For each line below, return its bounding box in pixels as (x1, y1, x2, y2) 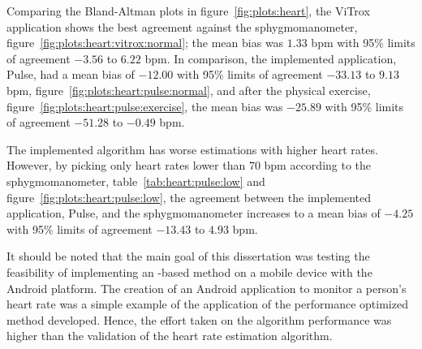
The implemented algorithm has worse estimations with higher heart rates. (6, 140, 378, 157)
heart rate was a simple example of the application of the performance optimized (6, 295, 408, 312)
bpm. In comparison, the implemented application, (144, 50, 397, 67)
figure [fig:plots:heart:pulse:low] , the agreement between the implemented (6, 188, 372, 205)
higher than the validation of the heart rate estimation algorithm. (6, 327, 333, 344)
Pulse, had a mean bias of (6, 66, 135, 83)
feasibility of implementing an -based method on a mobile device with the (6, 263, 372, 280)
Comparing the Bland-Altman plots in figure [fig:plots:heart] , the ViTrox (6, 2, 370, 19)
